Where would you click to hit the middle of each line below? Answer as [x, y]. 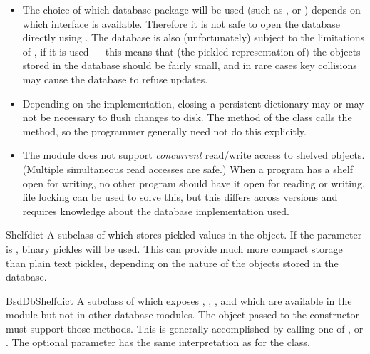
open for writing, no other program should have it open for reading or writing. [194, 183]
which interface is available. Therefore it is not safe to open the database [181, 23]
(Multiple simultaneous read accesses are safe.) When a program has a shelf [187, 168]
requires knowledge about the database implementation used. [156, 210]
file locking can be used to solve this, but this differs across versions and [180, 197]
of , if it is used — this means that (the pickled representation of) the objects [191, 51]
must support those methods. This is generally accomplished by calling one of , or [185, 328]
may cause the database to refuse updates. [115, 79]
